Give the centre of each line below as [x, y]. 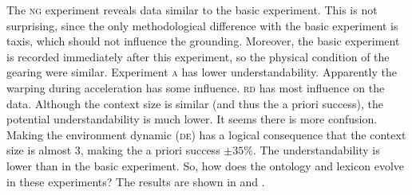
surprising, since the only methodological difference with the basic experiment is [202, 25]
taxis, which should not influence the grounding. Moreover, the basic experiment [203, 41]
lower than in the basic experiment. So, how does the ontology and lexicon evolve [205, 165]
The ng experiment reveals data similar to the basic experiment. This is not [192, 10]
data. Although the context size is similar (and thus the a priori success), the [195, 103]
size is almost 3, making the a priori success [113, 150]
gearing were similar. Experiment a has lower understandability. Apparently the [202, 72]
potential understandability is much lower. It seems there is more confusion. [192, 119]
